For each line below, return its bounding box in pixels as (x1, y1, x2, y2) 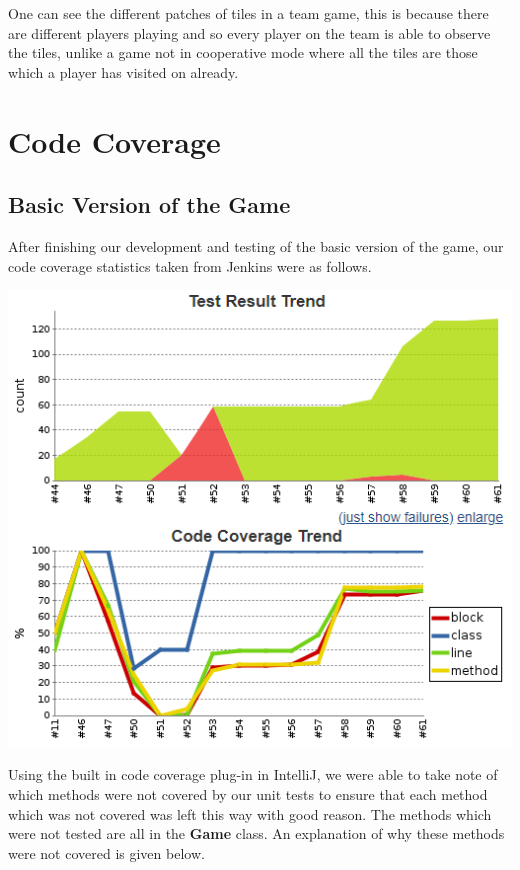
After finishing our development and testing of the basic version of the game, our (8, 235, 504, 256)
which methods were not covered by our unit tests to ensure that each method (8, 783, 488, 804)
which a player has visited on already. (8, 61, 239, 82)
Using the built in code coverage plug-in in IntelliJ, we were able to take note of (8, 764, 498, 785)
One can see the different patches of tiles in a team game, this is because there (8, 3, 489, 23)
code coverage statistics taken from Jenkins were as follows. (8, 255, 372, 276)
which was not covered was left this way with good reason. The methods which (8, 803, 492, 824)
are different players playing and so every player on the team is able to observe (8, 22, 491, 43)
